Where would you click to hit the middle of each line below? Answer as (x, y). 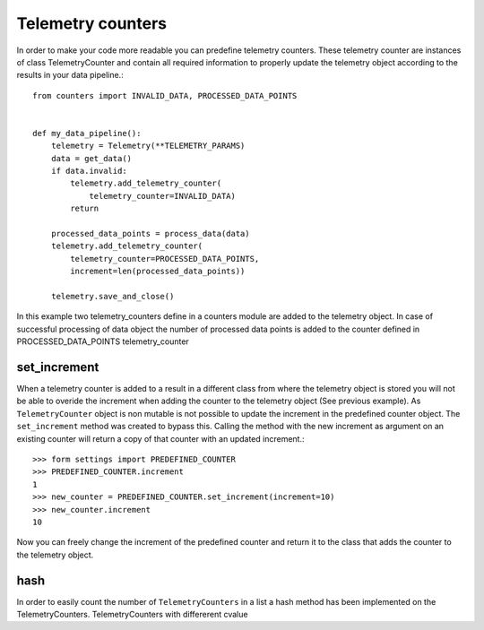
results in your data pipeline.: (70, 75)
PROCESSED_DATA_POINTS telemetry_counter (103, 341)
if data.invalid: (89, 171)
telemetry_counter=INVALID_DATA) (163, 196)
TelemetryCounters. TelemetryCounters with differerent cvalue (132, 615)
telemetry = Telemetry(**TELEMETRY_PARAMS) (148, 146)
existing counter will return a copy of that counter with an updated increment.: (160, 438)
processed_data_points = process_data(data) (150, 234)
